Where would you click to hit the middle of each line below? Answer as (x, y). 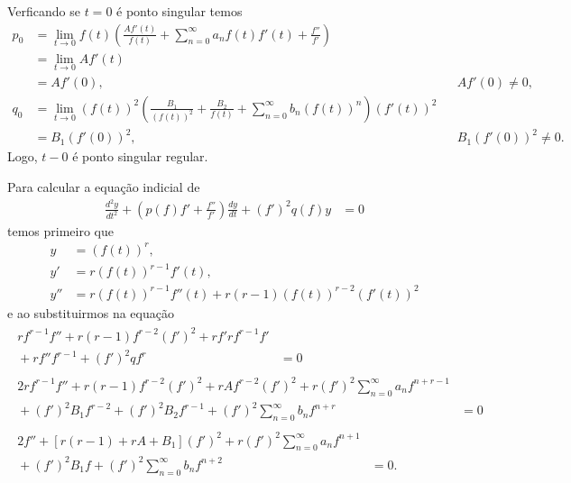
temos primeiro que (60, 230)
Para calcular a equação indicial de (104, 187)
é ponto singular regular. (140, 156)
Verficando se (44, 11)
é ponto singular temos (180, 11)
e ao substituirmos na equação (91, 312)
